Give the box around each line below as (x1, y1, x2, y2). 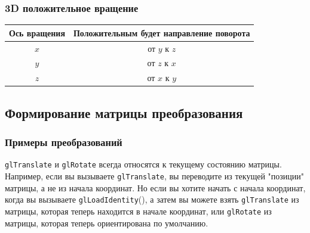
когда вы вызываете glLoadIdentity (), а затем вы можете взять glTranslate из (5, 193, 299, 206)
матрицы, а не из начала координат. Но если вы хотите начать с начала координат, (5, 181, 306, 194)
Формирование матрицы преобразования (5, 103, 243, 122)
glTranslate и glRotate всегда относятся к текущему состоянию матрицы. (5, 158, 282, 170)
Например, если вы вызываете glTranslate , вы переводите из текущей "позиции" (5, 170, 305, 182)
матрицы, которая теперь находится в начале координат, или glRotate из (5, 204, 272, 217)
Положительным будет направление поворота (73, 26, 250, 39)
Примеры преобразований (5, 135, 122, 150)
